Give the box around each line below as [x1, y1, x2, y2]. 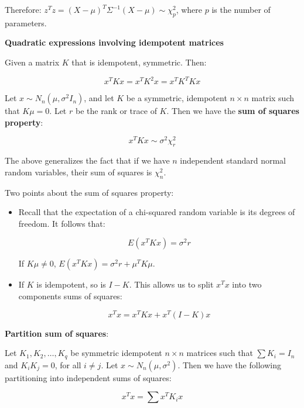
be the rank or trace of [75, 105, 157, 117]
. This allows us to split [129, 278, 214, 291]
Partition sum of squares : [5, 327, 109, 339]
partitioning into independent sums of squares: [5, 371, 172, 383]
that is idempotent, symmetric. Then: [71, 56, 207, 68]
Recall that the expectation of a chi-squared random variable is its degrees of [18, 206, 295, 218]
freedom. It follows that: [18, 217, 105, 229]
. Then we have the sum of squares [166, 105, 299, 117]
